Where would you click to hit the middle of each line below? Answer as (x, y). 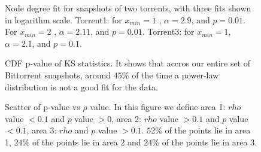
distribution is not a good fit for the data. (81, 86)
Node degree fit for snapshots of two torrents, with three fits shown (128, 8)
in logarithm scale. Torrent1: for (63, 19)
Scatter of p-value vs (43, 107)
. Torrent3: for (168, 31)
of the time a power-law (175, 75)
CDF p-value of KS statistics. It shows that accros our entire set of (128, 63)
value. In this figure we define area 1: (158, 107)
